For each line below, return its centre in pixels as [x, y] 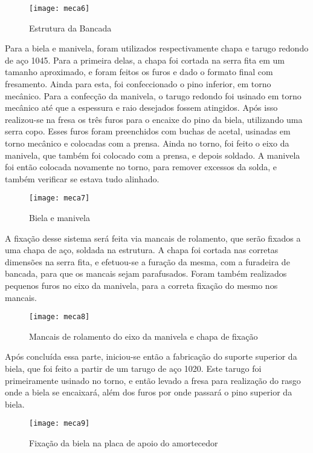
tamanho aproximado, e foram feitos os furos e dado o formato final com [139, 72]
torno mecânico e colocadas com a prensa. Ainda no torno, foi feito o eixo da [147, 143]
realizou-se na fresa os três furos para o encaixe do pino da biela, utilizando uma [154, 119]
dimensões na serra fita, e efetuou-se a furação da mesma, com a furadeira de [147, 261]
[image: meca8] [60, 317]
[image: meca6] [60, 8]
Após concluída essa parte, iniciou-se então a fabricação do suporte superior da [151, 356]
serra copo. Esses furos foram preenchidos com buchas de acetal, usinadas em [148, 131]
